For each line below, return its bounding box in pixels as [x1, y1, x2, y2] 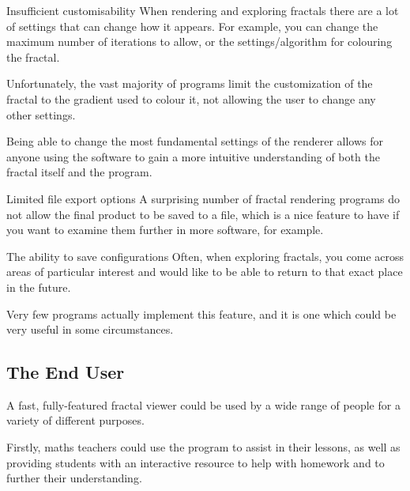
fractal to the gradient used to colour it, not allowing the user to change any [6, 90, 376, 107]
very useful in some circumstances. [6, 321, 174, 338]
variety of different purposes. [6, 412, 145, 429]
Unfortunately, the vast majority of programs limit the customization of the [6, 75, 373, 92]
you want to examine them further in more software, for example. [6, 221, 324, 238]
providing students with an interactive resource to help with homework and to [6, 454, 385, 470]
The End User [6, 360, 125, 384]
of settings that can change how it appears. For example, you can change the [6, 17, 378, 34]
